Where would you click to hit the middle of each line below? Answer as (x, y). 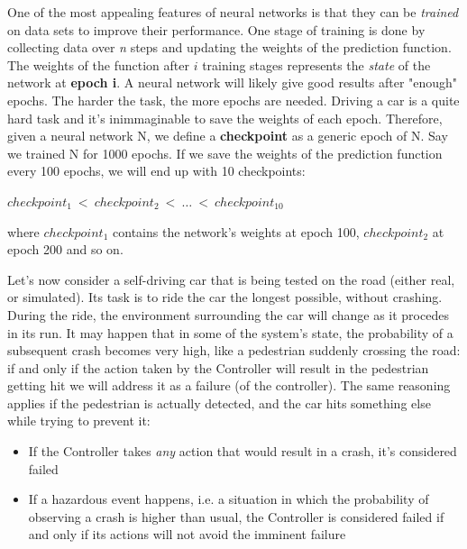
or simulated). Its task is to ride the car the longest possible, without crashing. (225, 297)
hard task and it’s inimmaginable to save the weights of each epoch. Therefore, (225, 118)
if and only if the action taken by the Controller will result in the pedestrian (218, 367)
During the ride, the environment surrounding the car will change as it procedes (228, 314)
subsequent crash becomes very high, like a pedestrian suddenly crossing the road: (234, 350)
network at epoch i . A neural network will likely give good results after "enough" (233, 82)
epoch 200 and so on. (65, 249)
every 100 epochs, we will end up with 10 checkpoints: (156, 171)
